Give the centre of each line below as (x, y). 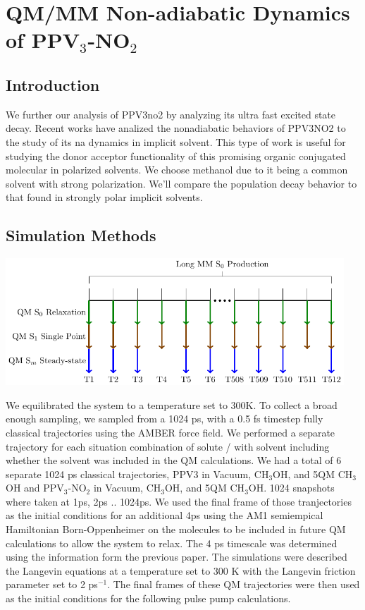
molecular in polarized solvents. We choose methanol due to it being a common (177, 170)
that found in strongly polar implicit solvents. (104, 197)
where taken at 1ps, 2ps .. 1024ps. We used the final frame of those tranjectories (179, 501)
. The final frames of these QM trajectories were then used (234, 584)
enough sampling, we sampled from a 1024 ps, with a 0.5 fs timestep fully (165, 419)
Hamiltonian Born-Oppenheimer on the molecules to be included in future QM (176, 529)
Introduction (53, 84)
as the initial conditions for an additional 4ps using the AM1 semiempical (165, 515)
